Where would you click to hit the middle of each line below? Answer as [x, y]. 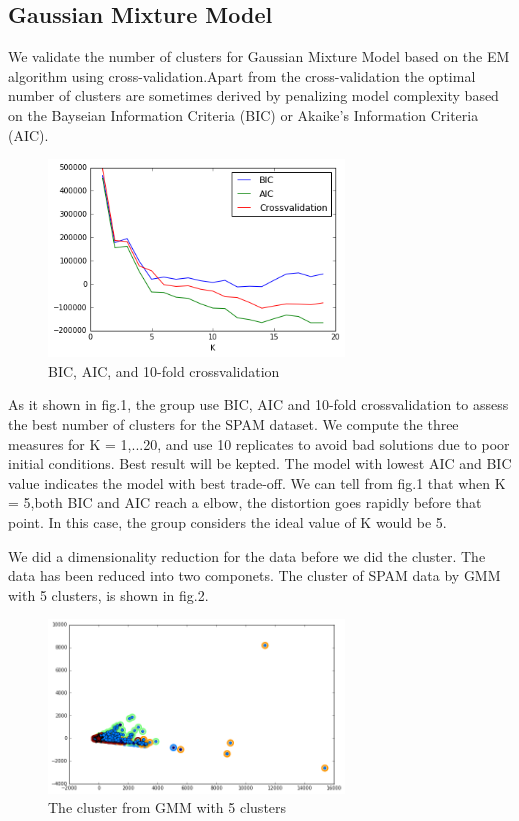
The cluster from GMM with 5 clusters [167, 807]
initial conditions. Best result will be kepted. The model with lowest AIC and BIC [260, 463]
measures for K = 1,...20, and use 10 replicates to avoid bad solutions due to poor [259, 443]
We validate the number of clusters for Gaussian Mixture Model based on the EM [259, 56]
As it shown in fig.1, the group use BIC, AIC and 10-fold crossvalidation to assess [258, 404]
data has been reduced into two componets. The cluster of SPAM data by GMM [254, 575]
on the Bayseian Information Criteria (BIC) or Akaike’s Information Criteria [243, 114]
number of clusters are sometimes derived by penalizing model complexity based [253, 95]
